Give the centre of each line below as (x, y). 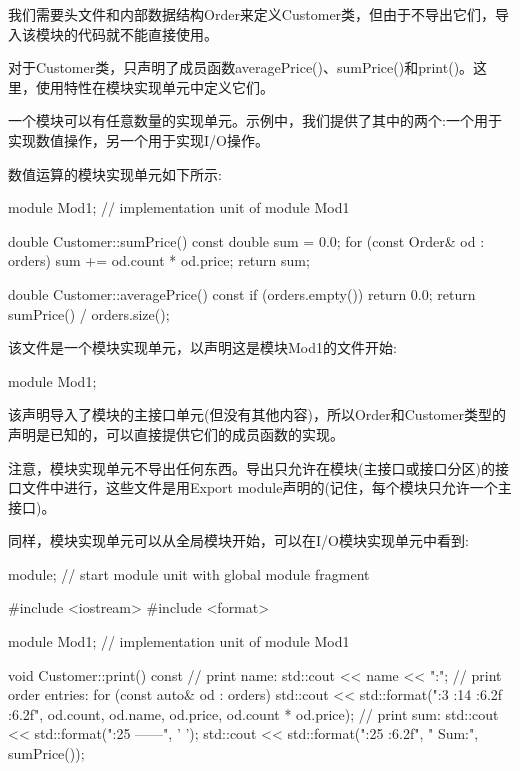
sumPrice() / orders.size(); (89, 313)
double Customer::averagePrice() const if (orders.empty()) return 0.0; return (242, 293)
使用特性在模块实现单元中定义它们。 (154, 86)
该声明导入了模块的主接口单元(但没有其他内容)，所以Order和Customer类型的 (257, 414)
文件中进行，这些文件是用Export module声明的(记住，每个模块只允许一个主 (266, 487)
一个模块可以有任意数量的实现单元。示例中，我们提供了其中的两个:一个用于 (255, 120)
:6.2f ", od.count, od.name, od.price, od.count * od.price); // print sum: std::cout (253, 713)
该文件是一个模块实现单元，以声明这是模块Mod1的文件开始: (202, 347)
